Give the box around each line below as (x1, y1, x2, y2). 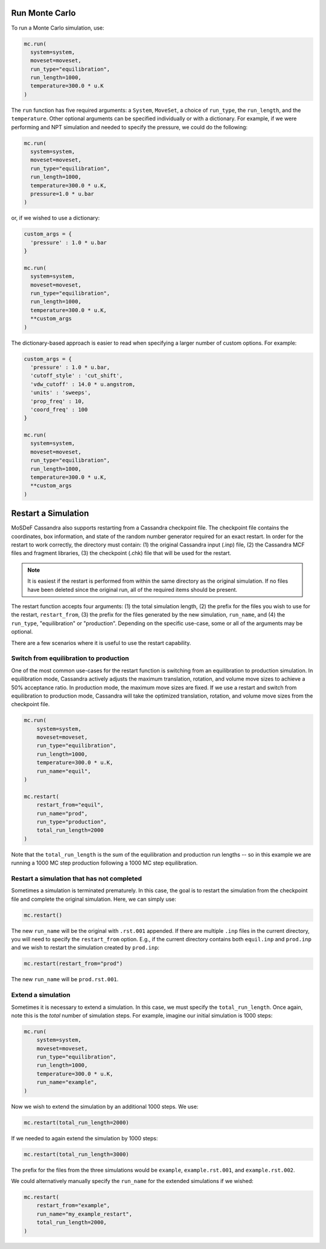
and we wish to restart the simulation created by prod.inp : (11, 944, 160, 952)
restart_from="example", (36, 1202, 110, 1209)
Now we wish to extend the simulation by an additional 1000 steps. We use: (11, 1103, 199, 1110)
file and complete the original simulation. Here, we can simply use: (11, 895, 176, 903)
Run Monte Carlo (11, 8, 76, 18)
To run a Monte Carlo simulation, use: (11, 24, 105, 31)
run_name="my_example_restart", (36, 1210, 133, 1218)
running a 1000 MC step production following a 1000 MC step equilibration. (11, 859, 198, 867)
